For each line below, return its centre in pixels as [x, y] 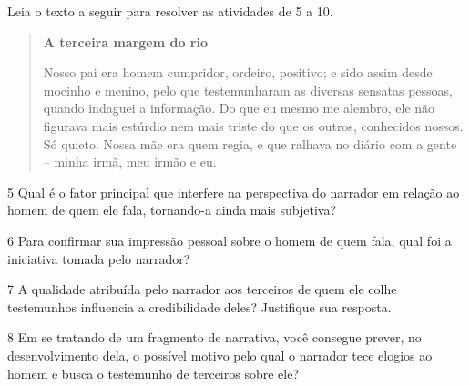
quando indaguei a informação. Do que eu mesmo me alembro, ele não [239, 108]
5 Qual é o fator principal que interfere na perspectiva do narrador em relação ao [234, 192]
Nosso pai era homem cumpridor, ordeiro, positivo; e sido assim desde [238, 72]
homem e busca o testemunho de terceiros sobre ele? [153, 373]
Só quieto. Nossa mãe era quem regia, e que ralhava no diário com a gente [250, 143]
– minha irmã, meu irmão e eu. [130, 162]
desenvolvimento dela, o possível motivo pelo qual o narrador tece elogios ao [220, 355]
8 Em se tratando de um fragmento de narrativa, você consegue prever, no [215, 337]
